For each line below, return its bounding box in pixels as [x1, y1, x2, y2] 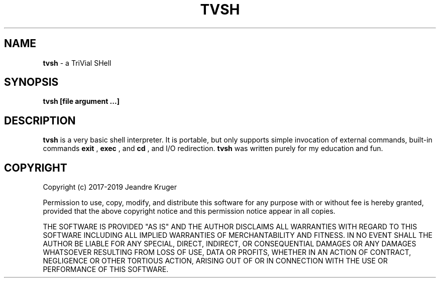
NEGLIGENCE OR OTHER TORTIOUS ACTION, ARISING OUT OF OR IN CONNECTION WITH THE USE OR [43, 256, 388, 265]
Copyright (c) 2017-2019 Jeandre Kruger [43, 183, 177, 192]
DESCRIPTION [4, 114, 76, 127]
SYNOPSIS [4, 76, 59, 89]
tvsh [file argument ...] [43, 97, 120, 106]
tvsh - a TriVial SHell [43, 58, 112, 67]
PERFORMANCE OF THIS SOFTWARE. [43, 265, 169, 274]
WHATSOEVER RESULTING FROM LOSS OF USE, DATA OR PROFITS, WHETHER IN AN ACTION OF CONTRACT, [43, 248, 411, 257]
